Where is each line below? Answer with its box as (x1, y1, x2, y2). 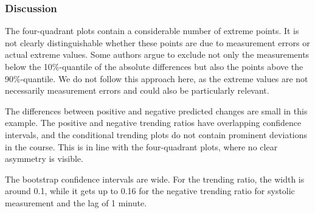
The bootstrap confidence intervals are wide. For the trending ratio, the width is (5, 172, 305, 185)
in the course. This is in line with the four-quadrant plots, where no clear (5, 140, 278, 153)
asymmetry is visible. (5, 152, 83, 165)
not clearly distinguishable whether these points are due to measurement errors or (5, 36, 310, 49)
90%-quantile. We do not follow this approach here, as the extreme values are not (5, 72, 308, 85)
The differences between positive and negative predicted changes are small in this (5, 104, 308, 117)
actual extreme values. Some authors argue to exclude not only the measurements (5, 48, 310, 61)
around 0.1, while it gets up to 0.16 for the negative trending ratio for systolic (5, 184, 295, 197)
